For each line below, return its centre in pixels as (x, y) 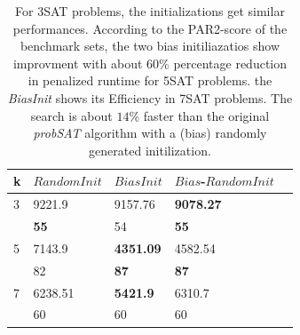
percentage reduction (230, 63)
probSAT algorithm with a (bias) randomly (150, 133)
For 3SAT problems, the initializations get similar (150, 11)
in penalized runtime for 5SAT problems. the (150, 80)
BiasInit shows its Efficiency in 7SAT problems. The (150, 97)
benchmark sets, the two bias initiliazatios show (150, 46)
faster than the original (206, 115)
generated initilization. (150, 150)
